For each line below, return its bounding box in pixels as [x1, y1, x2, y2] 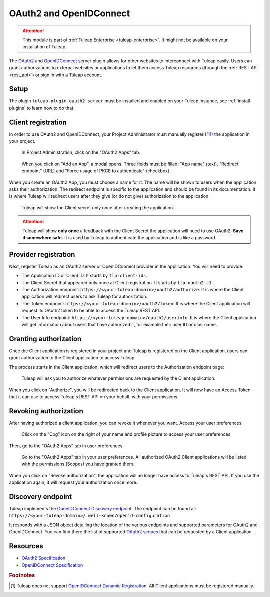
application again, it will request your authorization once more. [9, 479, 138, 485]
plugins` [9, 105, 26, 111]
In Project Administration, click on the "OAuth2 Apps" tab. [21, 149, 141, 155]
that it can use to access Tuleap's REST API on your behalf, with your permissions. [9, 393, 179, 400]
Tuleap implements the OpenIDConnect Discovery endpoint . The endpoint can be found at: [9, 506, 197, 512]
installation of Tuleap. [22, 44, 67, 50]
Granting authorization [9, 334, 82, 343]
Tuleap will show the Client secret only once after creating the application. [21, 204, 174, 210]
